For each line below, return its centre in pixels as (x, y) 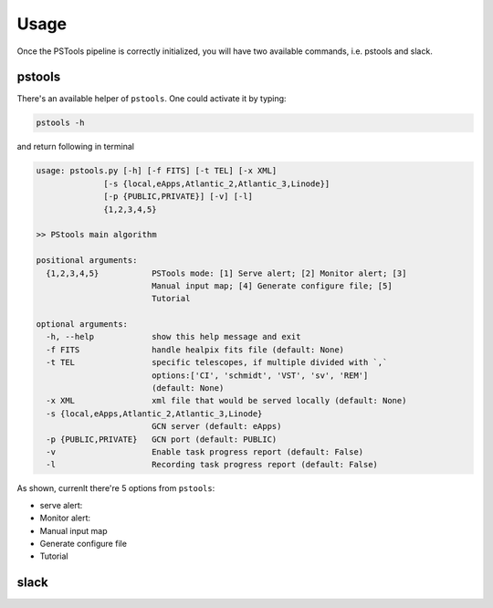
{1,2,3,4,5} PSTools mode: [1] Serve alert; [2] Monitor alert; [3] (226, 273)
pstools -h (60, 123)
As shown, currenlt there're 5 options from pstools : (116, 488)
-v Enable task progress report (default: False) (205, 452)
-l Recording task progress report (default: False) (212, 465)
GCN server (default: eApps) (216, 426)
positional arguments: (87, 261)
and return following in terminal (76, 147)
